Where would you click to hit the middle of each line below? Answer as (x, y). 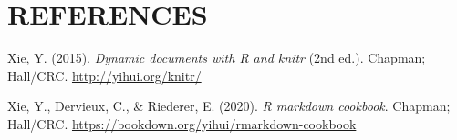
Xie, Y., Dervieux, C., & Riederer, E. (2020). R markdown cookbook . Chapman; (229, 106)
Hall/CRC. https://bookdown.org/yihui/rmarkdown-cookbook (182, 123)
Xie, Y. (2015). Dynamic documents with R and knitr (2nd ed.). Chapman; (217, 58)
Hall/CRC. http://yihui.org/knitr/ (104, 75)
